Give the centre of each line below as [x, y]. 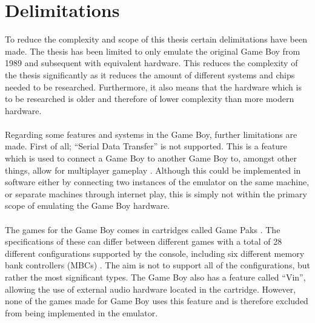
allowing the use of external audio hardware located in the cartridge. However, [151, 289]
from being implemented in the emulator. [81, 312]
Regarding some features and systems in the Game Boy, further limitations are [151, 134]
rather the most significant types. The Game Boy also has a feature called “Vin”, [155, 277]
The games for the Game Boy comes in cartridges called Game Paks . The [143, 229]
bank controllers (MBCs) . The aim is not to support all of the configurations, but [157, 265]
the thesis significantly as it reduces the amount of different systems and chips [150, 74]
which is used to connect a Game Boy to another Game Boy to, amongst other [151, 158]
